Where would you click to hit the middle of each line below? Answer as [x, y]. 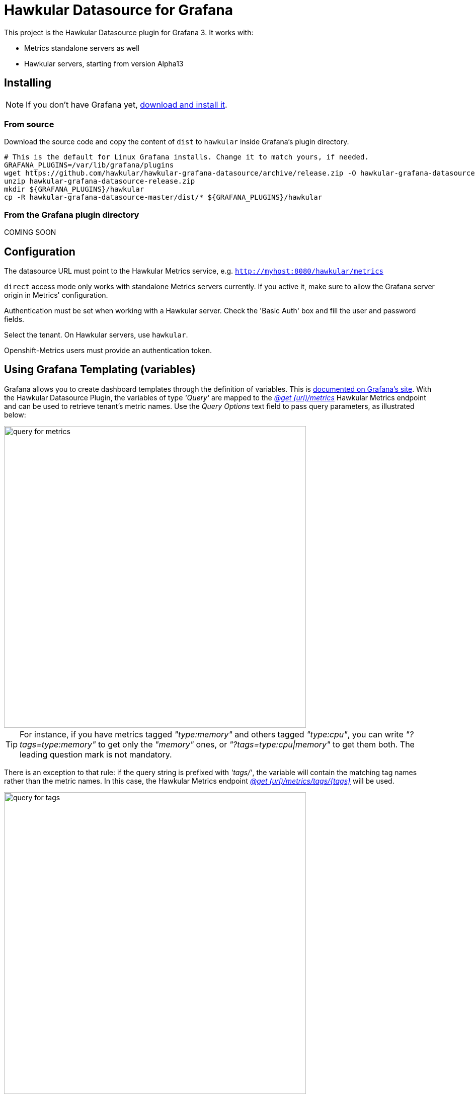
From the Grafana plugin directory [72, 215]
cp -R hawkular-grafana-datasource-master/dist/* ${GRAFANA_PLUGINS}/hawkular [163, 197]
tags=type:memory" [58, 744]
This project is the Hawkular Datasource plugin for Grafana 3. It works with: [129, 32]
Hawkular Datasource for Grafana [119, 10]
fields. [14, 319]
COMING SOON [30, 232]
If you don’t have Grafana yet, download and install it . [127, 104]
